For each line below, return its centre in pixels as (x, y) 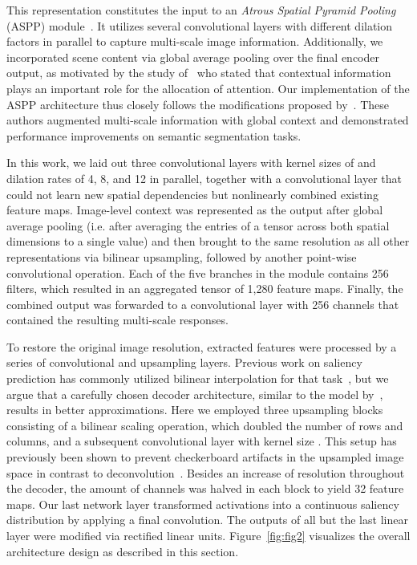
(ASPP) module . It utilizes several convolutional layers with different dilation (200, 25)
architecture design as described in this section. (123, 551)
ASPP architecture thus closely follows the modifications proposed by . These (198, 104)
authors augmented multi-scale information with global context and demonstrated (208, 120)
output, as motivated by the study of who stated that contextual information (199, 73)
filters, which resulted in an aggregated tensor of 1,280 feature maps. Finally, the (205, 289)
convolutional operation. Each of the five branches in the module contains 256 (198, 272)
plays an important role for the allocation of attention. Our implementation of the (208, 88)
